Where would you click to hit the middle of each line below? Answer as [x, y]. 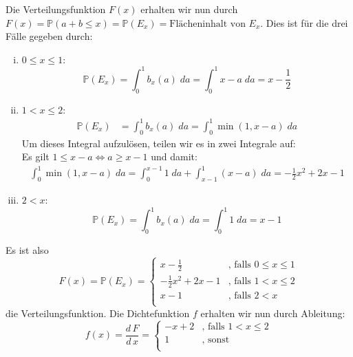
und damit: [174, 156]
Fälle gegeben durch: [49, 36]
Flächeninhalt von [207, 24]
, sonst [216, 339]
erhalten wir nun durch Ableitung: [273, 313]
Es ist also [27, 250]
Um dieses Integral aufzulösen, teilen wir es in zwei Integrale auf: [159, 143]
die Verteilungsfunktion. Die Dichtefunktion [98, 313]
